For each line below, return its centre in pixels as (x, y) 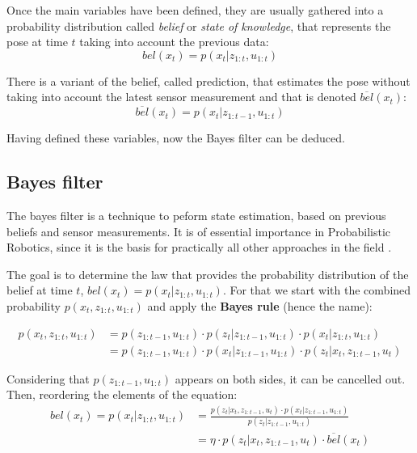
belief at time (40, 290)
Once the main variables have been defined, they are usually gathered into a (195, 10)
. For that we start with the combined (317, 290)
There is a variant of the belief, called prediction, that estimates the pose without (208, 80)
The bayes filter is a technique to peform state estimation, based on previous (196, 215)
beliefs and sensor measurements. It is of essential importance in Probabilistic (199, 231)
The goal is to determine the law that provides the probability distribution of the (208, 274)
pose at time (37, 42)
